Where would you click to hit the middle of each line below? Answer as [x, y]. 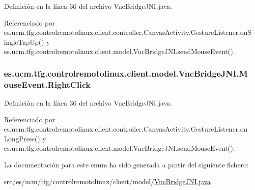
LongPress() [22, 138]
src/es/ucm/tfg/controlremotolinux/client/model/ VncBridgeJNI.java [107, 181]
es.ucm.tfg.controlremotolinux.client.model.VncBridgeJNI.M [126, 73]
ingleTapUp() [24, 41]
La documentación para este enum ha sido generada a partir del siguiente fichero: [126, 165]
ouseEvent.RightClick [47, 84]
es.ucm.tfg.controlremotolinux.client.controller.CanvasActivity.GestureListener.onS [128, 32]
